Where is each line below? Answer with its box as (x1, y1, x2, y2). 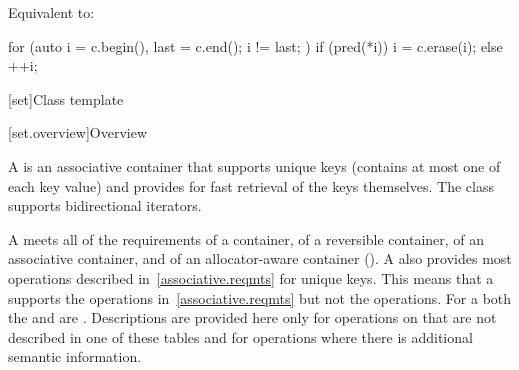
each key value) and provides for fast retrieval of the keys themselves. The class (8, 175, 494, 196)
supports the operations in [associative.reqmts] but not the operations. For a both (8, 287, 512, 308)
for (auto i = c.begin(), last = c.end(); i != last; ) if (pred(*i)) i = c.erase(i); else (8, 35, 503, 56)
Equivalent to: (8, 2, 95, 22)
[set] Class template (8, 88, 124, 109)
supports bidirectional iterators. (8, 195, 202, 216)
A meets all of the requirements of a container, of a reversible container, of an (8, 228, 485, 249)
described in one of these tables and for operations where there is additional (8, 326, 473, 347)
